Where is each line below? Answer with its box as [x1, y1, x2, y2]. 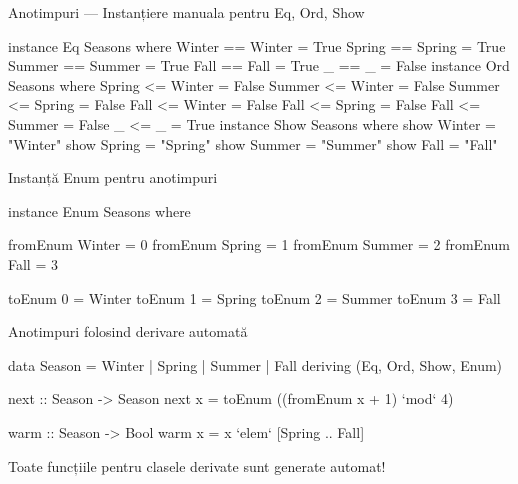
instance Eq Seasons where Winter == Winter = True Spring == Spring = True [8, 35, 506, 56]
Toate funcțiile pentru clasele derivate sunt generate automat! [8, 455, 386, 476]
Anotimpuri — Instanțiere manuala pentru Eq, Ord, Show [8, 2, 365, 22]
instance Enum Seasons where [8, 200, 191, 221]
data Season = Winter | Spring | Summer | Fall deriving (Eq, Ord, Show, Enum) [8, 354, 503, 375]
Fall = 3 [8, 253, 58, 274]
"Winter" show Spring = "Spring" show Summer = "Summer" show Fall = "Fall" [8, 133, 498, 154]
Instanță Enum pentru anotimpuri [8, 167, 218, 188]
